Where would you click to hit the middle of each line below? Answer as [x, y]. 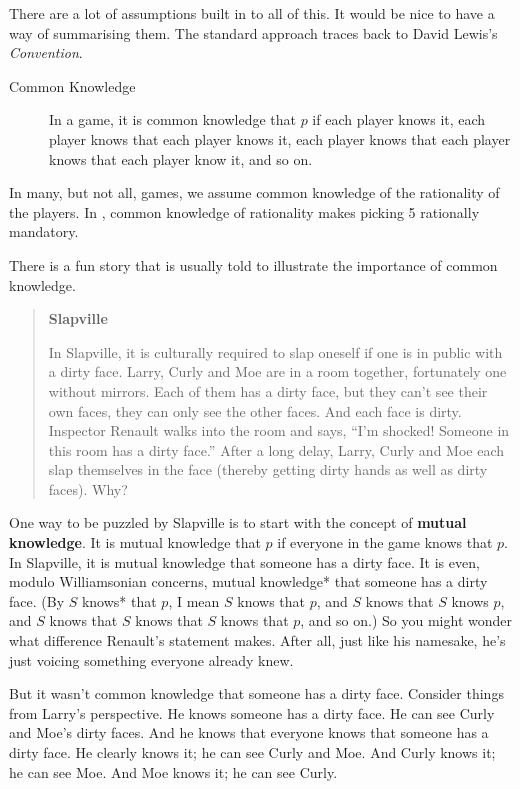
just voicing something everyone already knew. [151, 659]
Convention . [46, 52]
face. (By [37, 600]
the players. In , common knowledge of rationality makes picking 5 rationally [244, 211]
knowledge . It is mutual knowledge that [135, 542]
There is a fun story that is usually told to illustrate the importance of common [253, 264]
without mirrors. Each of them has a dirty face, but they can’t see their [268, 390]
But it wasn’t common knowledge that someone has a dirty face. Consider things [256, 693]
